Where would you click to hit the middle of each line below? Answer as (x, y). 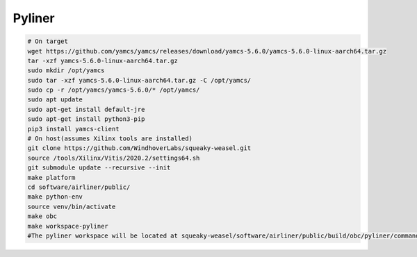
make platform (51, 177)
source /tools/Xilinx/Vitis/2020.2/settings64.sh (114, 158)
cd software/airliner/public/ (79, 187)
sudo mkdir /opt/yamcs (66, 71)
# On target (48, 41)
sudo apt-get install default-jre (86, 109)
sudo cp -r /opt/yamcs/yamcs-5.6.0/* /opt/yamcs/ (114, 90)
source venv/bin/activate (72, 206)
